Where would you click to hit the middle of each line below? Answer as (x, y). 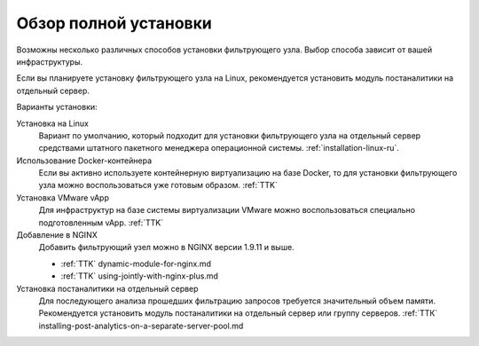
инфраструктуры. (50, 61)
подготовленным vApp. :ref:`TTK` (101, 223)
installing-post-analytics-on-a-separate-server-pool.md (141, 326)
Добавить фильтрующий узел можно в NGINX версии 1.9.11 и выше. (166, 248)
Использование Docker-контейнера (84, 161)
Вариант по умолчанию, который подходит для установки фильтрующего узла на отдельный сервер (230, 135)
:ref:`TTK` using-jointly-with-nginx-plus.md (140, 276)
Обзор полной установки (114, 23)
